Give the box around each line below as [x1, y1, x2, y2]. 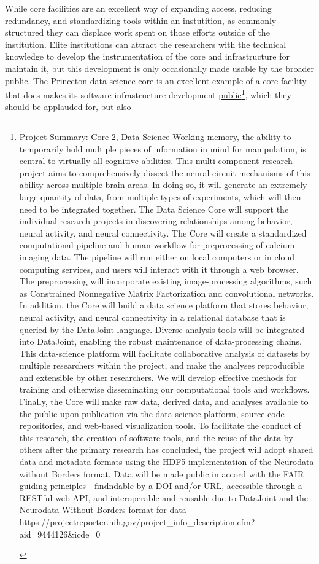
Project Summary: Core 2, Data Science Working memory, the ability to [19, 130, 291, 143]
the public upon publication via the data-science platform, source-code [19, 407, 285, 420]
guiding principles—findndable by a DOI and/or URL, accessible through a [19, 479, 302, 492]
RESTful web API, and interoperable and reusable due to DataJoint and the [19, 491, 309, 504]
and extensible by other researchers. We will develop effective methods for [19, 370, 297, 383]
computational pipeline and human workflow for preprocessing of [19, 238, 263, 251]
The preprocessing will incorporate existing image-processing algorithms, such [19, 275, 312, 288]
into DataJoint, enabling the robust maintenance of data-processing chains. [19, 335, 302, 348]
